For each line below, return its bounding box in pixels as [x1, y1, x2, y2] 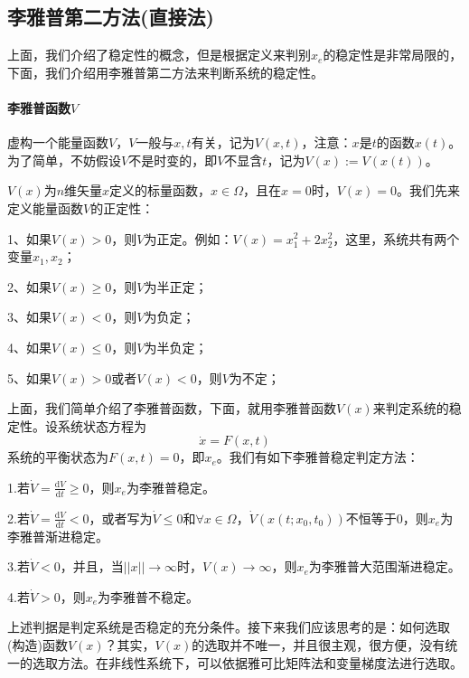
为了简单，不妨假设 [7, 150, 121, 169]
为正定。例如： [144, 229, 233, 248]
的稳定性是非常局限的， [323, 45, 463, 64]
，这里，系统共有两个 [333, 229, 460, 248]
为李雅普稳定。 [126, 477, 215, 496]
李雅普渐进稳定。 [7, 526, 108, 545]
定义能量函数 [7, 198, 83, 217]
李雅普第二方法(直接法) [7, 3, 214, 31]
